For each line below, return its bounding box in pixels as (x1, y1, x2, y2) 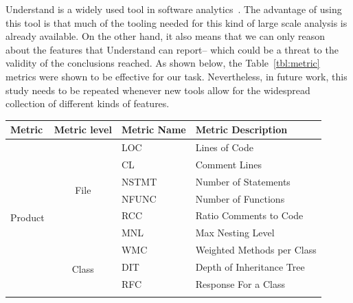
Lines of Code (195, 140, 253, 155)
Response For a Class (195, 276, 285, 291)
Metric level (54, 122, 112, 137)
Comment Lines (195, 157, 262, 171)
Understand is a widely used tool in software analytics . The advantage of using (5, 2, 342, 16)
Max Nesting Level (195, 225, 275, 240)
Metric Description (195, 122, 288, 137)
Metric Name (121, 122, 186, 137)
